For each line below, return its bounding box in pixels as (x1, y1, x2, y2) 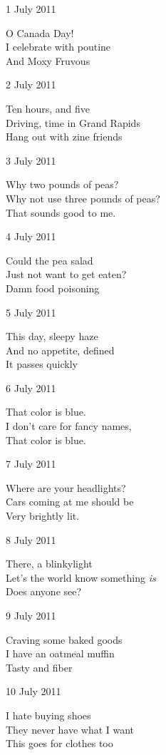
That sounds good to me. (6, 205, 116, 220)
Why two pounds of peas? (6, 177, 119, 192)
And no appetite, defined (6, 342, 115, 357)
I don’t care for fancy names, (6, 418, 132, 433)
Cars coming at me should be (6, 494, 134, 509)
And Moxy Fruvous (6, 53, 90, 68)
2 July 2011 (6, 77, 56, 92)
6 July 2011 (6, 380, 56, 395)
